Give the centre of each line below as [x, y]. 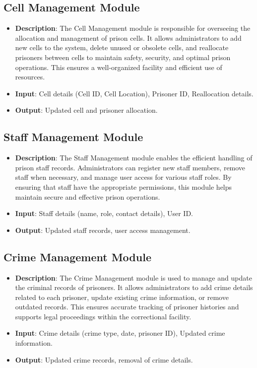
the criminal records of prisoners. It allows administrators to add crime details [134, 287]
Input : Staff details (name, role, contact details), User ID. [104, 213]
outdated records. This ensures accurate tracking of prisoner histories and [127, 307]
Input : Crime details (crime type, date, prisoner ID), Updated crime [120, 333]
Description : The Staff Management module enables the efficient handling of [134, 158]
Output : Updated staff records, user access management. [103, 230]
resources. [30, 77]
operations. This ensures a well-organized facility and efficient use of [119, 67]
